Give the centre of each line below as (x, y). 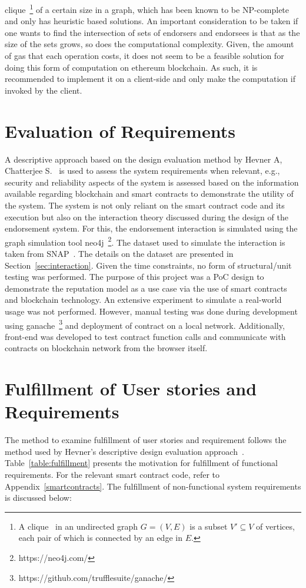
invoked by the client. (44, 90)
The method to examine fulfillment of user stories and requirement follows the (146, 440)
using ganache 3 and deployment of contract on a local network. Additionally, (145, 324)
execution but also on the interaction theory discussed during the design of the (147, 217)
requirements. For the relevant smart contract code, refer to (112, 475)
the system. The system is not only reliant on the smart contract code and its (145, 205)
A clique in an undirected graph (78, 526)
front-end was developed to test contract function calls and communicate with (145, 336)
